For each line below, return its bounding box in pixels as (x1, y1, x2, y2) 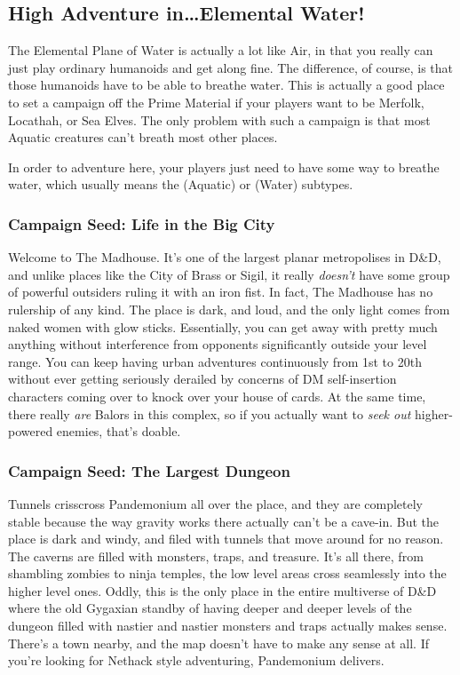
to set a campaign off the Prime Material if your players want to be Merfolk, (8, 92, 424, 111)
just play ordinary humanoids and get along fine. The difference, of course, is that (8, 58, 453, 76)
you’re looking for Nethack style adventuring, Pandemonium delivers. (8, 651, 385, 670)
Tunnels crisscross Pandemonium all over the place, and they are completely (8, 494, 423, 512)
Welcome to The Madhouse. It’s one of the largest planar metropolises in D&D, (8, 248, 441, 266)
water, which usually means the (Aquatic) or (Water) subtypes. (8, 175, 353, 194)
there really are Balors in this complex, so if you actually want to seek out (8, 404, 411, 423)
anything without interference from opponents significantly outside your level (8, 335, 427, 353)
